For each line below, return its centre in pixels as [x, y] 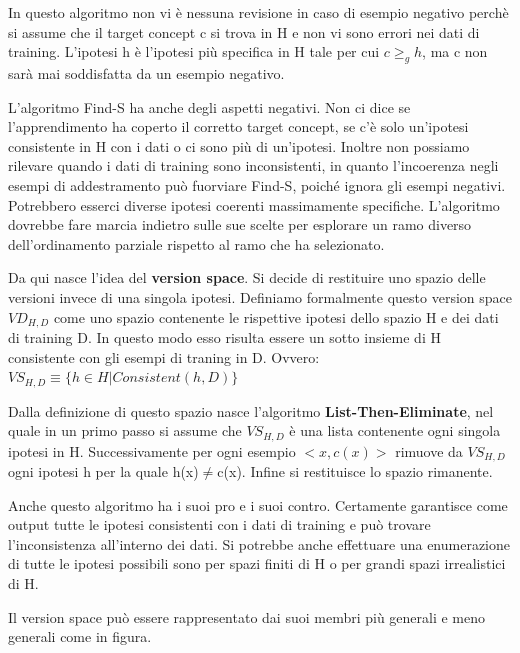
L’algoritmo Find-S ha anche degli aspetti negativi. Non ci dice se [209, 106]
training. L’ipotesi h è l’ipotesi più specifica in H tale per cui [194, 51]
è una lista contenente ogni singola [395, 430]
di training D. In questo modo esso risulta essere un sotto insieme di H [224, 336]
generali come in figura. [80, 636]
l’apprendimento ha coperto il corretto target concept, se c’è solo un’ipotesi [238, 126]
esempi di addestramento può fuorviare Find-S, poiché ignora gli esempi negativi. [257, 184]
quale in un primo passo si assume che [125, 430]
